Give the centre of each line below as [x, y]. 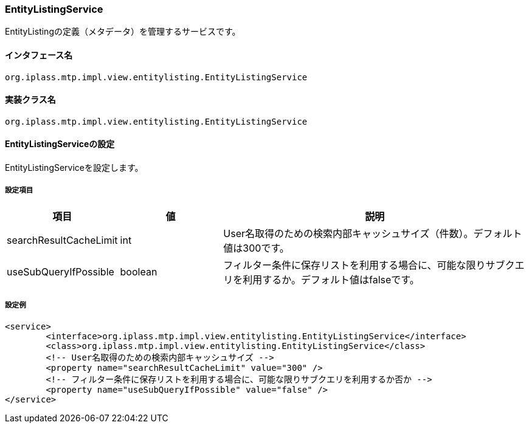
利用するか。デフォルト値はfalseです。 [331, 279]
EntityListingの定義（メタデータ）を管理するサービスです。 [123, 32]
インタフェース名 [39, 55]
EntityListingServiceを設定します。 [74, 168]
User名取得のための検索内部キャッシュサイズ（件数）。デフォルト [373, 233]
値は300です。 [256, 248]
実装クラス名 [30, 100]
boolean [139, 271]
